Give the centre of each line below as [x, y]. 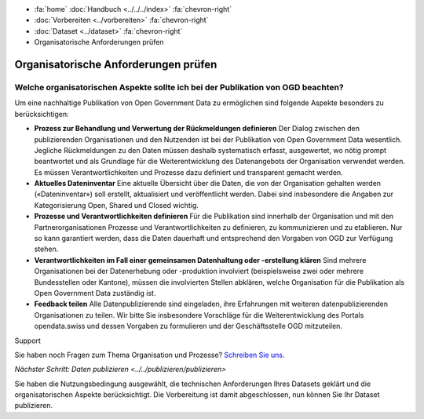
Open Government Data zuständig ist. [95, 293]
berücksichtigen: [42, 114]
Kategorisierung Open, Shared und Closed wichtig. [117, 205]
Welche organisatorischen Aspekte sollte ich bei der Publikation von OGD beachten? [179, 87]
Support [27, 341]
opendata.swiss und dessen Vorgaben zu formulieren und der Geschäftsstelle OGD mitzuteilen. [188, 326]
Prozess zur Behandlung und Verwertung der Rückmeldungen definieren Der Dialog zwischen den [197, 129]
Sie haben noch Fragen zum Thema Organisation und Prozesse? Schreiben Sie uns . [150, 355]
